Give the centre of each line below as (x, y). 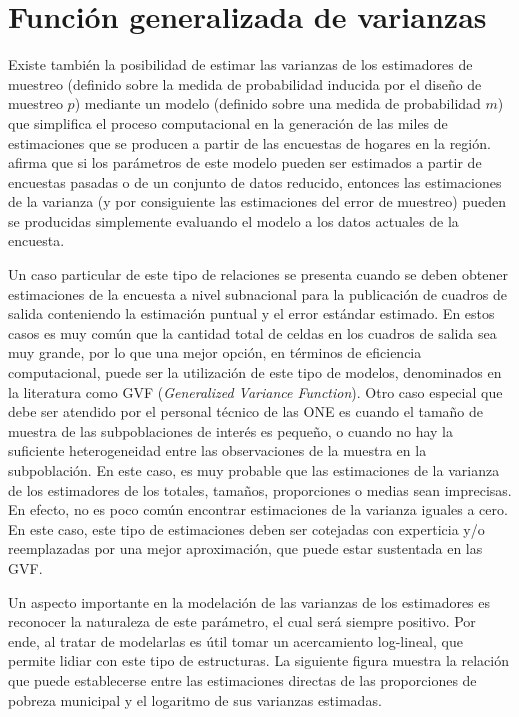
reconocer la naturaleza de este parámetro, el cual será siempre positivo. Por (242, 621)
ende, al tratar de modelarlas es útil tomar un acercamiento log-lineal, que (235, 640)
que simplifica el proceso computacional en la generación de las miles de (228, 122)
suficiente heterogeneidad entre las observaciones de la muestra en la (217, 450)
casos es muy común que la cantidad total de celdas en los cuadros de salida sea (252, 332)
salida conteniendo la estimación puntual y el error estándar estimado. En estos (251, 313)
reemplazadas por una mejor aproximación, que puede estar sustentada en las (245, 548)
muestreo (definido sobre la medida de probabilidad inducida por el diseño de (245, 83)
